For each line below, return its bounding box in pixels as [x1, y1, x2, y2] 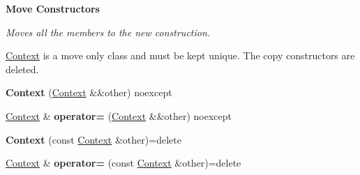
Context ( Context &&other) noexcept [6, 85, 172, 100]
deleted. [6, 61, 39, 76]
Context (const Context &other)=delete [6, 132, 181, 146]
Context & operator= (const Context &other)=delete [6, 155, 241, 170]
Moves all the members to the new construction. [6, 24, 211, 39]
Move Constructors [6, 1, 100, 15]
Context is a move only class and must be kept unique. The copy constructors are [6, 48, 355, 63]
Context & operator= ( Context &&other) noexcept [6, 108, 232, 123]
